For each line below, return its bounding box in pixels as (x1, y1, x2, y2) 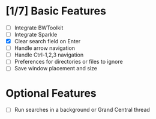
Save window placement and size (14, 65, 97, 72)
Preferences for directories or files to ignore (14, 58, 124, 66)
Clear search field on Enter (14, 38, 81, 45)
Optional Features (5, 86, 97, 100)
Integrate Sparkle (14, 31, 58, 38)
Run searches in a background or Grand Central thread (14, 106, 151, 114)
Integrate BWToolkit (14, 24, 64, 31)
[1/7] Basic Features (5, 4, 106, 18)
